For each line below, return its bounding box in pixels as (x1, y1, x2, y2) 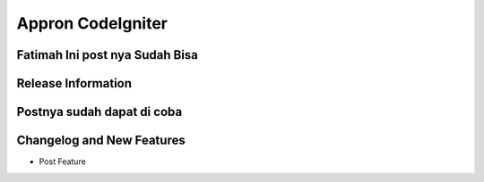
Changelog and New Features (16, 133, 186, 148)
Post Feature (39, 156, 87, 167)
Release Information (16, 76, 133, 91)
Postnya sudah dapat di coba (16, 104, 183, 120)
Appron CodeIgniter (16, 13, 169, 33)
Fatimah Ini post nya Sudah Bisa (16, 47, 199, 62)
